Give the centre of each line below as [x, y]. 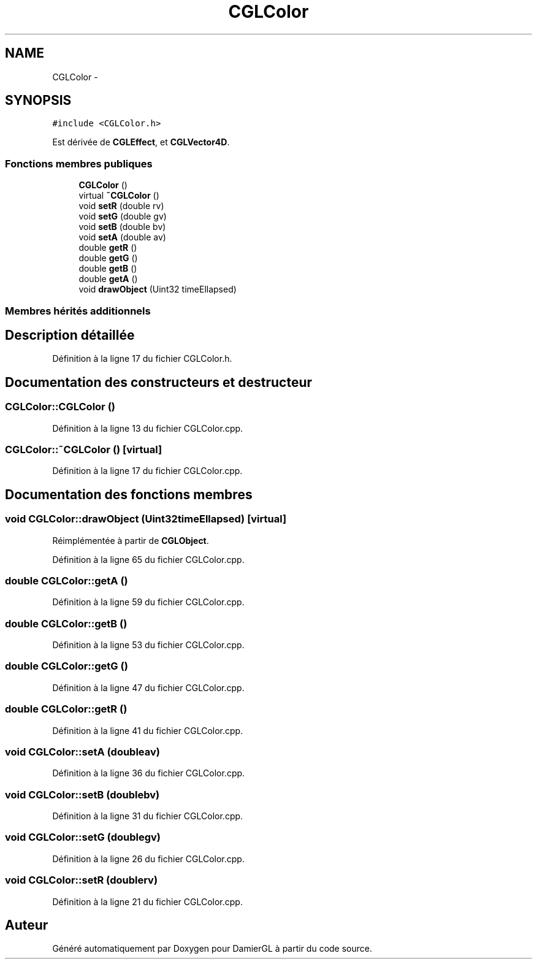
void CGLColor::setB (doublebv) [82, 794]
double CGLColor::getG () [67, 666]
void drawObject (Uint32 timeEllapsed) [158, 289]
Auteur [27, 925]
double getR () [108, 248]
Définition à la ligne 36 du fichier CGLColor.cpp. [149, 773]
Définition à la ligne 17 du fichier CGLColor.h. [142, 359]
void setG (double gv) [123, 216]
